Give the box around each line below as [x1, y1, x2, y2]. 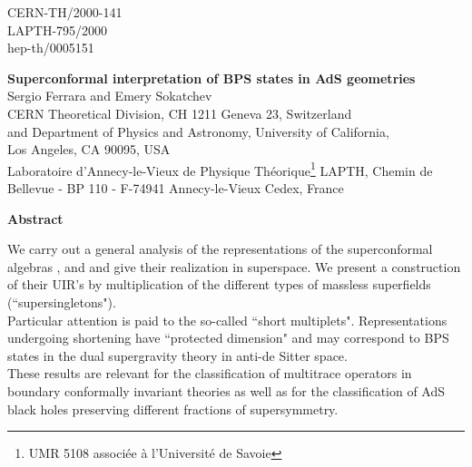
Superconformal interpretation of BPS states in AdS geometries [7, 68, 416, 87]
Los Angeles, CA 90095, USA [7, 140, 171, 159]
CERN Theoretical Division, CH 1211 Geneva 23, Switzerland [7, 103, 352, 122]
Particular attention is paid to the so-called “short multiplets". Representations [7, 310, 447, 329]
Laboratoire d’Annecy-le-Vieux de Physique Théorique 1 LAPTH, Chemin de [7, 158, 433, 180]
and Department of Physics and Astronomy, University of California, [7, 122, 389, 141]
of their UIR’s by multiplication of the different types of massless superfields [7, 275, 431, 294]
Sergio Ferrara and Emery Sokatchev [7, 86, 212, 105]
